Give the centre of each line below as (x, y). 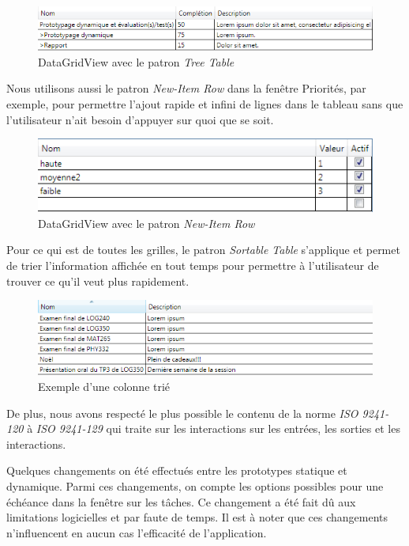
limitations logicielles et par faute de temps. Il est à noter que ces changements (197, 517)
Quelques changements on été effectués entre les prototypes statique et (177, 470)
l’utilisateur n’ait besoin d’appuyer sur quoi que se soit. (140, 119)
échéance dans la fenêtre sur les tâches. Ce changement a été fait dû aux (181, 501)
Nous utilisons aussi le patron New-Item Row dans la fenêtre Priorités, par (186, 88)
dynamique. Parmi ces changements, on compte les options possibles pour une (195, 486)
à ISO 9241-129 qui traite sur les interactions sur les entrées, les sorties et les (214, 428)
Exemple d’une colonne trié (104, 387)
